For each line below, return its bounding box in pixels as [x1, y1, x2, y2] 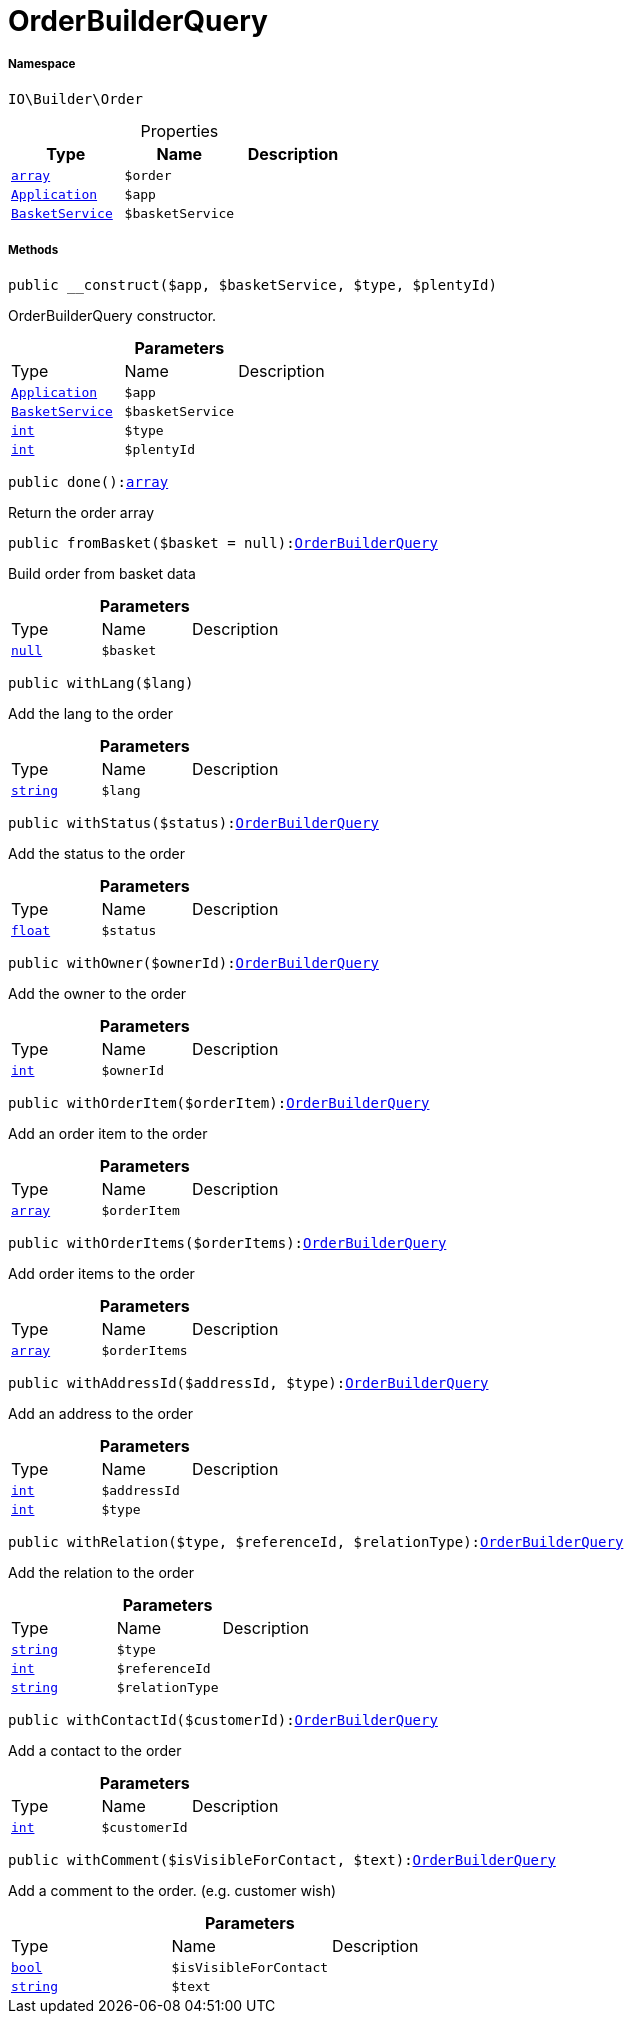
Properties [140, 120, 219, 141]
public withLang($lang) [8, 674, 194, 691]
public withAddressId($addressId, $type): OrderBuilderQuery [8, 1374, 489, 1391]
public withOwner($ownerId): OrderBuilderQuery [8, 954, 379, 971]
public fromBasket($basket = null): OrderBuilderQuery [8, 534, 438, 551]
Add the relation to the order [8, 1563, 194, 1581]
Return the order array [8, 503, 155, 521]
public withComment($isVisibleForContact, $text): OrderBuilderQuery [8, 1851, 556, 1868]
